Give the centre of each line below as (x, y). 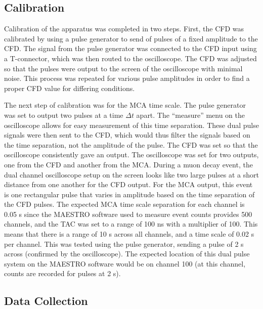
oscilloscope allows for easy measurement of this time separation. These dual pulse (131, 125)
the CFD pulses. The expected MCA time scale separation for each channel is (124, 204)
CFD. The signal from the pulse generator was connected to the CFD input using (130, 48)
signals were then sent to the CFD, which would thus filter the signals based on (127, 135)
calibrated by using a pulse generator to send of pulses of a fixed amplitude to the (131, 38)
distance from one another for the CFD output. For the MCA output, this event (128, 184)
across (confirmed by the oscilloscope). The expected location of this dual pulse (127, 254)
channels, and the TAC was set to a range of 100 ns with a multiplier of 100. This (131, 224)
